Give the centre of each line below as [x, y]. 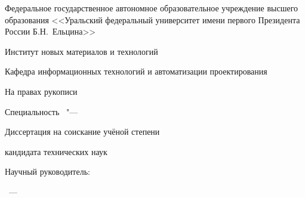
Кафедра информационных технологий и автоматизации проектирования [136, 71]
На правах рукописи [41, 91]
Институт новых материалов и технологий [81, 51]
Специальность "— [41, 111]
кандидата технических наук [56, 151]
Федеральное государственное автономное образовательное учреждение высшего [152, 8]
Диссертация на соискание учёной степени [82, 132]
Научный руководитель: [47, 171]
